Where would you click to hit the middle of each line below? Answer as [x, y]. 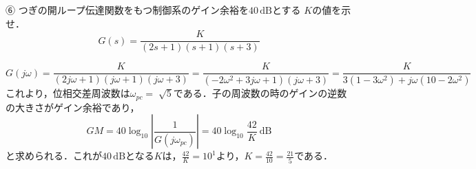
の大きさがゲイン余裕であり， [73, 107]
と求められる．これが [54, 156]
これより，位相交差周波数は [68, 93]
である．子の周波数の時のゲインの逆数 [260, 93]
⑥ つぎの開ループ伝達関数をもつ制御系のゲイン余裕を [127, 10]
